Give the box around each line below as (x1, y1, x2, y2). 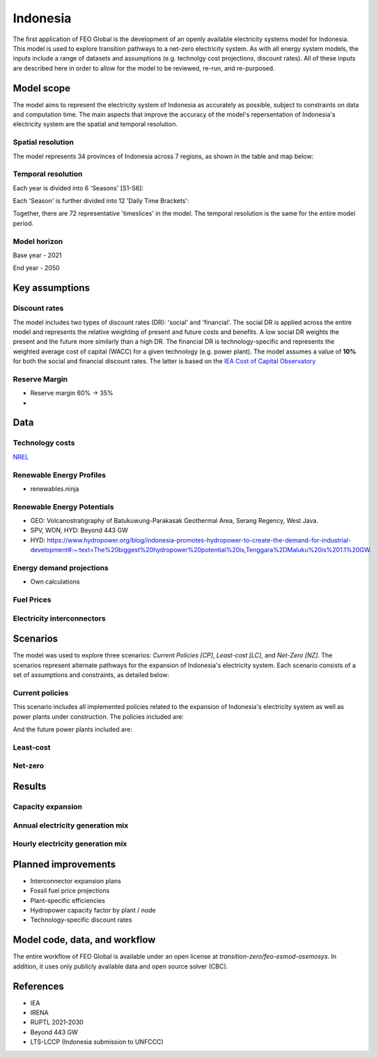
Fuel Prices (13, 595, 52, 604)
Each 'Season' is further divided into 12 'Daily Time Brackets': (13, 197, 189, 205)
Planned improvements (13, 858, 116, 870)
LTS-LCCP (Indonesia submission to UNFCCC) (30, 1037, 164, 1046)
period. (13, 219, 34, 227)
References (13, 980, 64, 992)
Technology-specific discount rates (30, 915, 132, 924)
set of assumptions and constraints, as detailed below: (13, 671, 170, 679)
